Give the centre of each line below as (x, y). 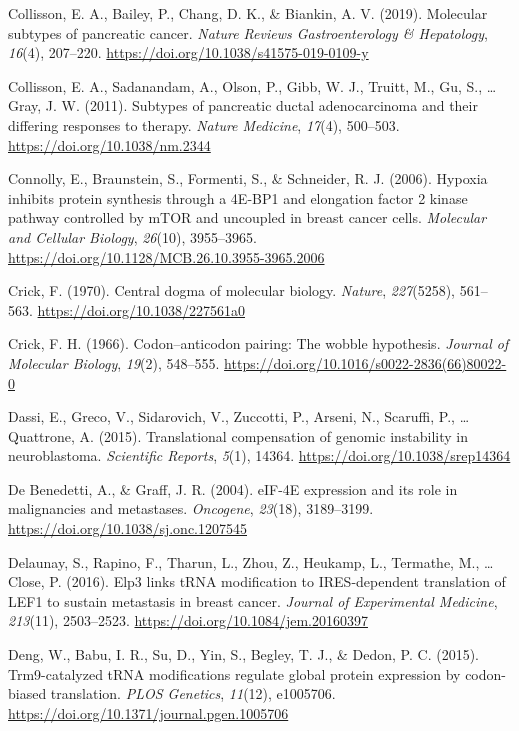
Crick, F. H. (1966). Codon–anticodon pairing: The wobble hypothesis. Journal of (258, 343)
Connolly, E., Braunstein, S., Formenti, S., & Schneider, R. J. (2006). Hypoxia (248, 178)
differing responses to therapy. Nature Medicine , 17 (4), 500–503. (204, 124)
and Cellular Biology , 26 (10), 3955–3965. (132, 236)
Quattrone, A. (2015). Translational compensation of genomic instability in (238, 435)
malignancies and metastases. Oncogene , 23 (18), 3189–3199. (191, 508)
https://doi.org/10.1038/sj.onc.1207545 (128, 528)
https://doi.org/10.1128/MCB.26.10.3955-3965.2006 (166, 256)
